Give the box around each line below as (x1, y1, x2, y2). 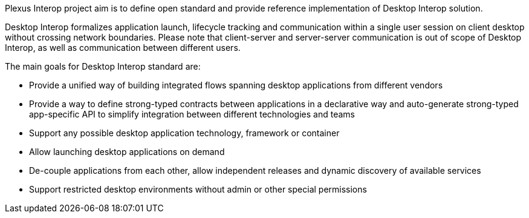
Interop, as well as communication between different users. (5, 42, 241, 53)
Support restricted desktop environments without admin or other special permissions (29, 184, 367, 194)
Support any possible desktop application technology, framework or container (29, 128, 340, 138)
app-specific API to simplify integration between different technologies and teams (29, 109, 355, 119)
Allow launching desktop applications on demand (29, 147, 225, 157)
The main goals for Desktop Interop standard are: (5, 61, 201, 71)
